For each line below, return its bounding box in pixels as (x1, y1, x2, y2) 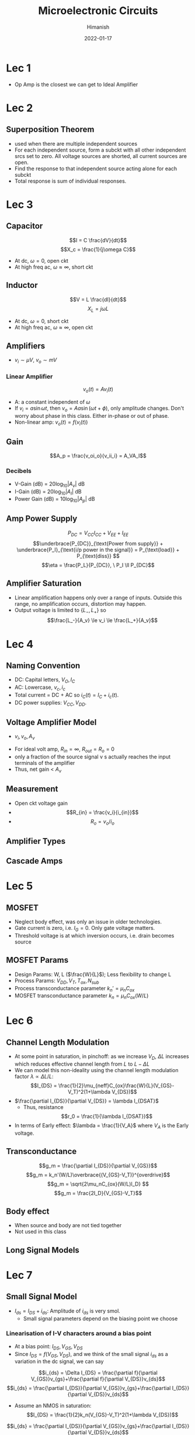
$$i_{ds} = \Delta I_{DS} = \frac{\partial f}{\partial (39, 1369, 158, 1376)
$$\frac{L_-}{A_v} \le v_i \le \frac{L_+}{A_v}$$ (47, 617, 158, 624)
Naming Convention (6, 660, 81, 671)
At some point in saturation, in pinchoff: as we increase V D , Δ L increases (14, 1053, 189, 1061)
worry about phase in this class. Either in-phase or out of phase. (14, 412, 169, 419)
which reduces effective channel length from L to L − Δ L (14, 1060, 150, 1067)
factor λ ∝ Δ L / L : (14, 1073, 54, 1080)
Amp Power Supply (6, 514, 78, 524)
